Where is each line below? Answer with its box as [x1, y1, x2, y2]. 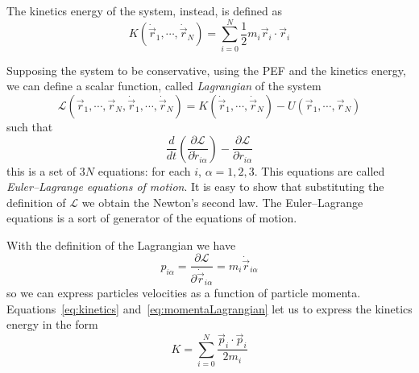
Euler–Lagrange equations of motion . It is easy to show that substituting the [6, 178, 384, 195]
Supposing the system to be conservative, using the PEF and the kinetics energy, [6, 61, 406, 78]
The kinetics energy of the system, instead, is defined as [6, 2, 282, 19]
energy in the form [6, 316, 98, 333]
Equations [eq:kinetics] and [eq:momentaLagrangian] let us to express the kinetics [6, 300, 413, 317]
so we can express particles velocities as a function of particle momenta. [6, 284, 361, 301]
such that [6, 118, 53, 135]
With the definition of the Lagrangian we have [6, 236, 236, 253]
